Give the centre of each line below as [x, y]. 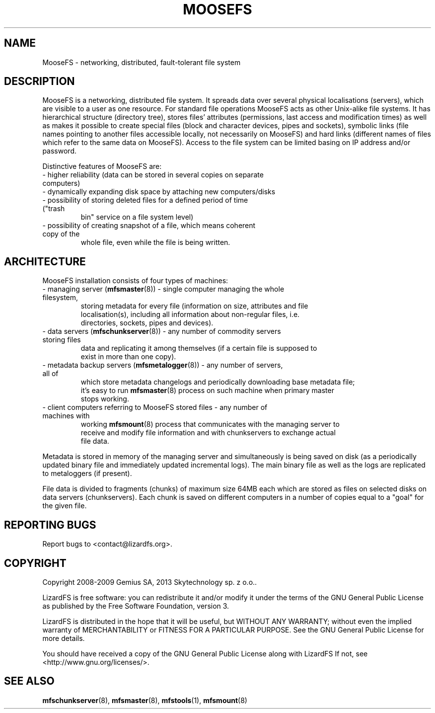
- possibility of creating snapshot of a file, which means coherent [149, 226]
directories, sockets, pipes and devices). [147, 323]
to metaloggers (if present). [87, 474]
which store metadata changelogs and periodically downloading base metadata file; [218, 382]
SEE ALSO [29, 681]
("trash [54, 209]
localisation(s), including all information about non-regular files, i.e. [190, 315]
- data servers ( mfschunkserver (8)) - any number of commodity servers [162, 331]
